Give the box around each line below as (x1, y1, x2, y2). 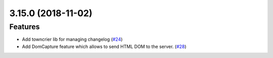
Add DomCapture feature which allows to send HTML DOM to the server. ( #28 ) (22, 43, 187, 49)
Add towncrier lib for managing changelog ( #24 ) (22, 36, 123, 42)
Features (9, 22, 40, 31)
